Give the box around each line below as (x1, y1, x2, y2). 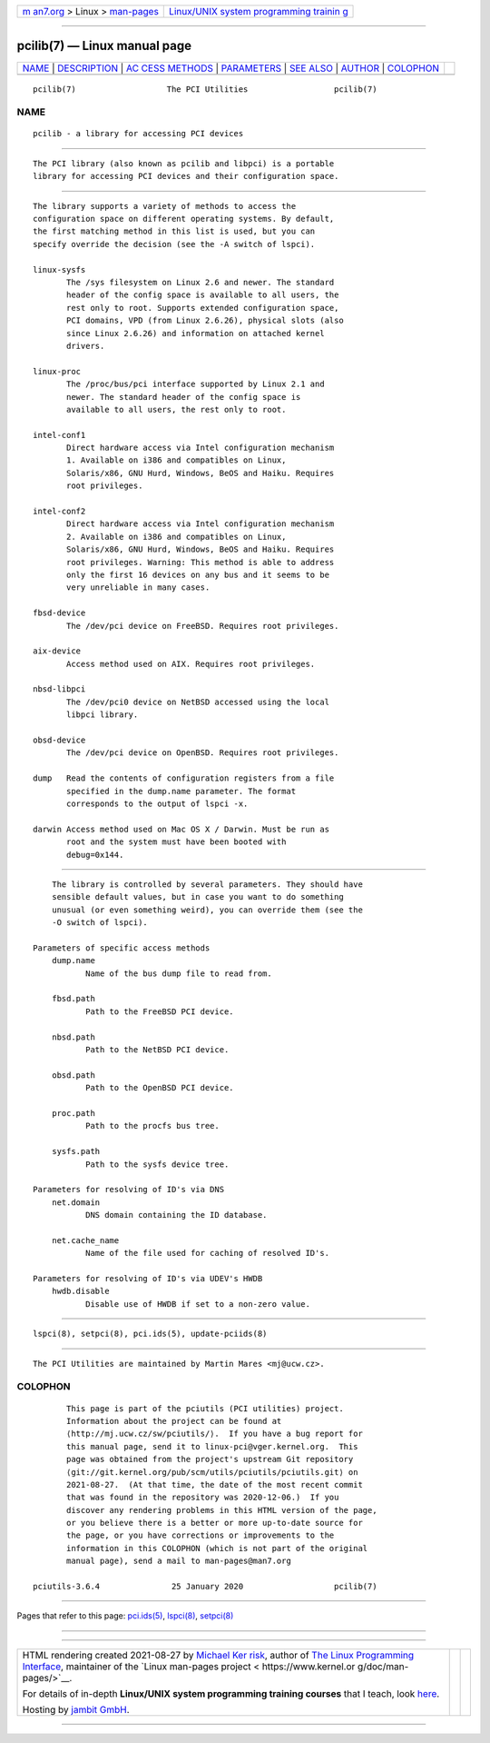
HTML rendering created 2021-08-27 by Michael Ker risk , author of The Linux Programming (22, 1648, 415, 1661)
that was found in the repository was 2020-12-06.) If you (66, 1492, 339, 1503)
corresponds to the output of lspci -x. (66, 799, 249, 809)
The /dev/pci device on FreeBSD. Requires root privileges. (66, 621, 339, 631)
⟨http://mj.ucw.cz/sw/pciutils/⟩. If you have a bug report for (66, 1429, 363, 1439)
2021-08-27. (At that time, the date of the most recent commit (66, 1479, 363, 1489)
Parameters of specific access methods (33, 942, 211, 953)
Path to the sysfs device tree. (84, 1159, 230, 1170)
